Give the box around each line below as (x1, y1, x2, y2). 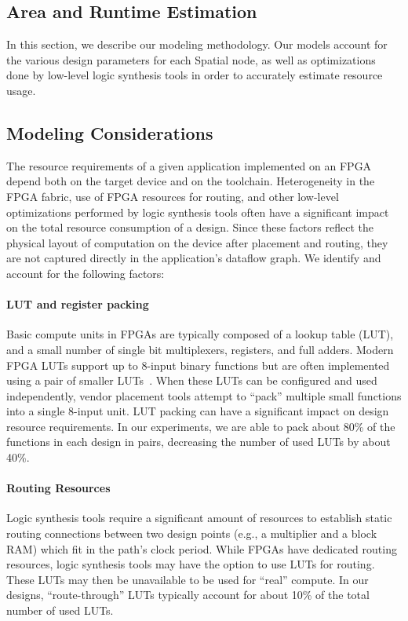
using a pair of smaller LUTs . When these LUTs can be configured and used (6, 372, 377, 389)
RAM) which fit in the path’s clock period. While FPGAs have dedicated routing (6, 540, 397, 557)
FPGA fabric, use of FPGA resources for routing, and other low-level (6, 188, 339, 204)
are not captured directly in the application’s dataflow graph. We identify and (6, 250, 381, 266)
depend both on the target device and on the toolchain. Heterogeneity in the (6, 173, 375, 189)
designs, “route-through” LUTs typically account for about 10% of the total (6, 586, 370, 603)
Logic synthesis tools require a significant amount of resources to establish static (6, 510, 392, 526)
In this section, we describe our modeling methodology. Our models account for (6, 36, 388, 53)
